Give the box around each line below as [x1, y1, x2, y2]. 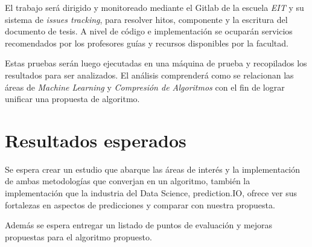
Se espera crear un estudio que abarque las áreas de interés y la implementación [5, 162, 301, 175]
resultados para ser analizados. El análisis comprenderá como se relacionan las [5, 68, 294, 81]
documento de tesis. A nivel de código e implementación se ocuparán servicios [5, 25, 293, 37]
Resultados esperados [5, 127, 186, 152]
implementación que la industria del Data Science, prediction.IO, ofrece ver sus [5, 187, 297, 199]
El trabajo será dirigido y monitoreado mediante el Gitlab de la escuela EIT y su [5, 1, 304, 13]
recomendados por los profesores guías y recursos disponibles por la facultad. [5, 36, 288, 49]
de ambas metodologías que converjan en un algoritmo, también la [5, 175, 250, 187]
